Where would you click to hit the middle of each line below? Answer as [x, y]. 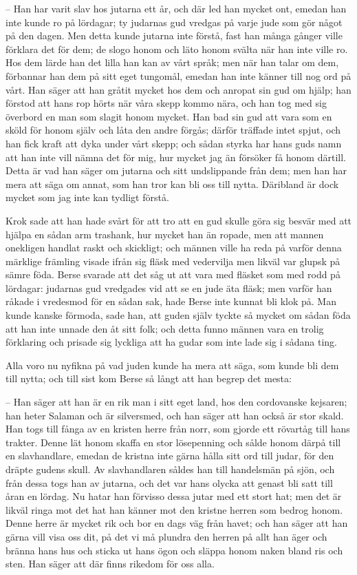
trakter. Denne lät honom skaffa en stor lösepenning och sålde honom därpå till [173, 442]
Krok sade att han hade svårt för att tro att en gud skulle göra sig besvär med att [179, 220]
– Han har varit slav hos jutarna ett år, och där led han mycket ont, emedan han [176, 8]
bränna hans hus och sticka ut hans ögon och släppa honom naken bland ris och [174, 550]
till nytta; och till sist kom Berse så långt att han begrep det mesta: [149, 378]
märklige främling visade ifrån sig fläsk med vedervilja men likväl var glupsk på [173, 261]
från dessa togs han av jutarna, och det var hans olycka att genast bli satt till [169, 482]
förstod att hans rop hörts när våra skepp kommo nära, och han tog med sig [166, 103]
